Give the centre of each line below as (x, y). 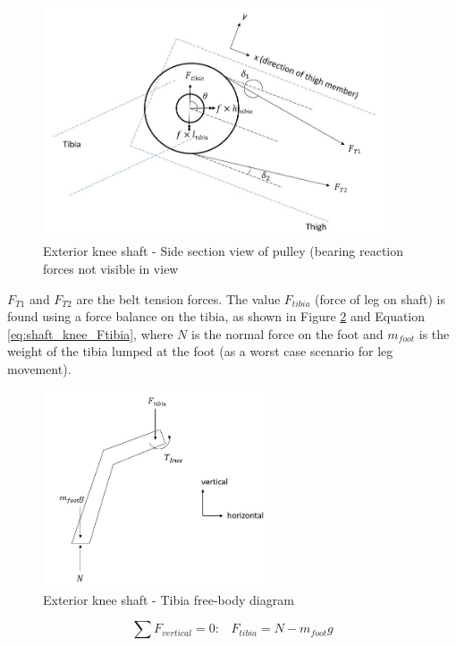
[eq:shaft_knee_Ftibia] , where (90, 333)
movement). (39, 368)
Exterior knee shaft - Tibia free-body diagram (169, 599)
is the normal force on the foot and (287, 333)
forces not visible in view (111, 268)
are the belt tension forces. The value (178, 298)
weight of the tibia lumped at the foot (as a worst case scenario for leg (200, 351)
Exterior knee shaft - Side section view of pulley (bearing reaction (224, 251)
